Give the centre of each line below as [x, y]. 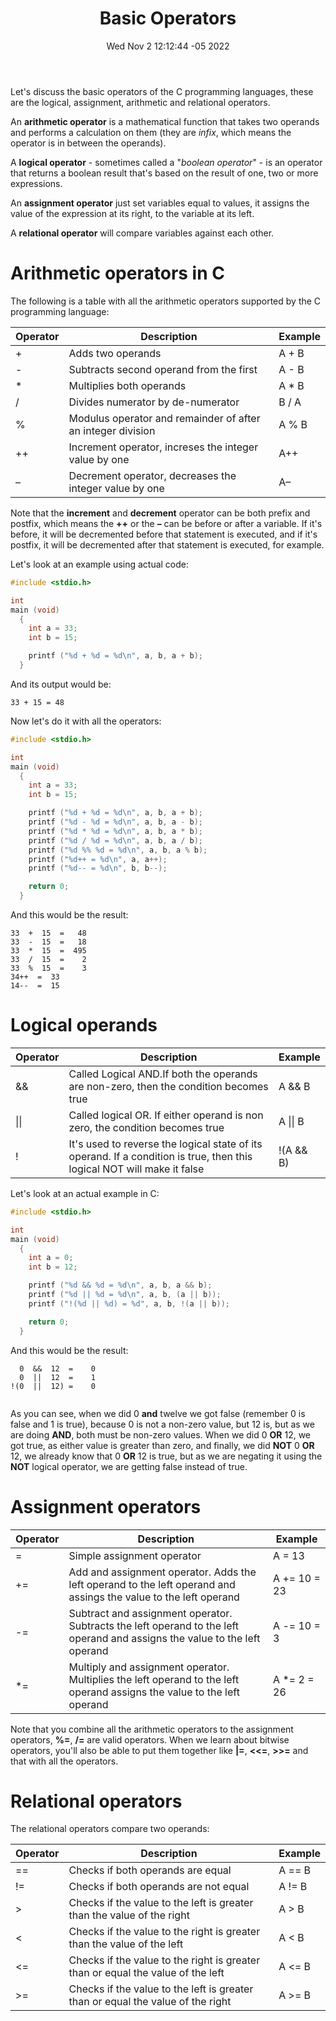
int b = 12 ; [53, 1267]
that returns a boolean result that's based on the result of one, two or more [164, 173]
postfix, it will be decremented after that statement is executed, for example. [167, 544]
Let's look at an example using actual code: [100, 564]
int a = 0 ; [51, 1258]
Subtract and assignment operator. [150, 1613]
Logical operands [84, 1025]
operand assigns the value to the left [154, 1692]
